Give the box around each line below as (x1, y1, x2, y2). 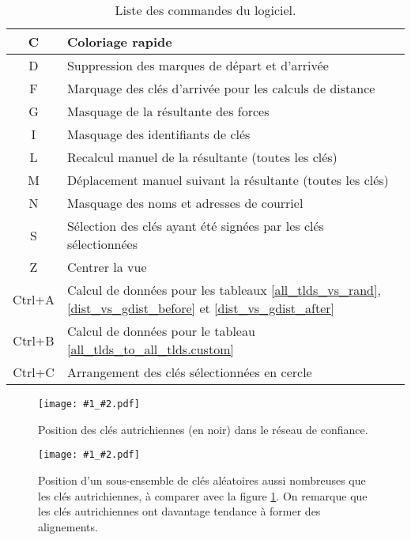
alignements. (38, 518, 98, 534)
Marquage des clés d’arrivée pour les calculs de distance (66, 79, 375, 97)
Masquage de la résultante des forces (66, 102, 270, 120)
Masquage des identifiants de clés (66, 125, 251, 143)
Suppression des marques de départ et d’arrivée (66, 56, 329, 74)
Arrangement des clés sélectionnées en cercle (66, 363, 312, 381)
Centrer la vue (66, 258, 147, 276)
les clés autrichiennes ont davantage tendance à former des (38, 503, 321, 519)
